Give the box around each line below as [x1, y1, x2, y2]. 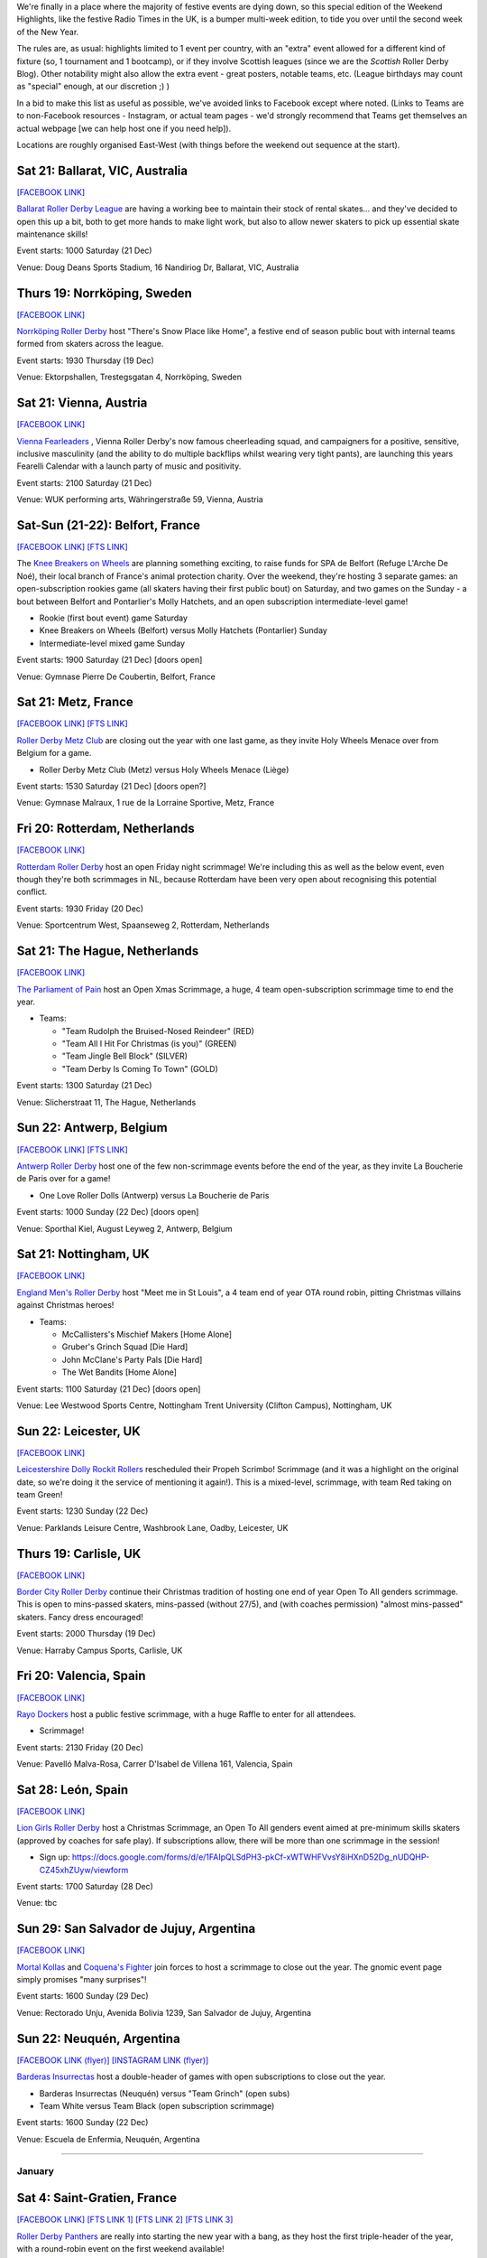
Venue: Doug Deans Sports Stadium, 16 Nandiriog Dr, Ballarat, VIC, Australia [16, 262, 299, 273]
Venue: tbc [16, 1898, 58, 1908]
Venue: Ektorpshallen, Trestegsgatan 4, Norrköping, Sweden [16, 371, 243, 383]
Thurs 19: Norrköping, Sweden [16, 285, 193, 301]
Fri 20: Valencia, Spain [16, 1668, 146, 1684]
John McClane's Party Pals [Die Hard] [61, 1354, 203, 1365]
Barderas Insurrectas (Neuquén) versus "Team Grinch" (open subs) [39, 2087, 290, 2099]
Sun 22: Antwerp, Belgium [16, 1120, 168, 1135]
